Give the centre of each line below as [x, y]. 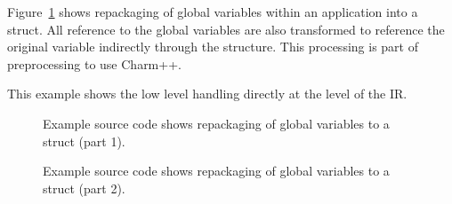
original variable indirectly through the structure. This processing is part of [213, 47]
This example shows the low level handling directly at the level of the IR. [207, 94]
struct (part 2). [84, 188]
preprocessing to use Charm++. [94, 63]
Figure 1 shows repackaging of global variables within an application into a [213, 12]
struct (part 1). [84, 141]
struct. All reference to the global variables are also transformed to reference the [226, 29]
